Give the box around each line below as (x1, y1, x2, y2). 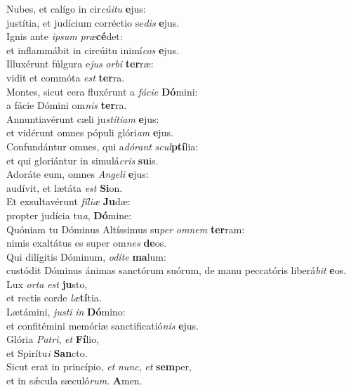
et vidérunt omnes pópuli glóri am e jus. (6, 125, 173, 140)
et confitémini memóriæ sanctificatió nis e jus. (6, 318, 199, 332)
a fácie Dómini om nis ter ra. (6, 98, 127, 112)
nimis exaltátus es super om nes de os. (6, 235, 167, 250)
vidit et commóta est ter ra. (6, 70, 125, 84)
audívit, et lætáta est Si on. (6, 180, 123, 195)
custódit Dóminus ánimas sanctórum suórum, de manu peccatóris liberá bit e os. (6, 263, 347, 278)
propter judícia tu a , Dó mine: (6, 207, 132, 222)
